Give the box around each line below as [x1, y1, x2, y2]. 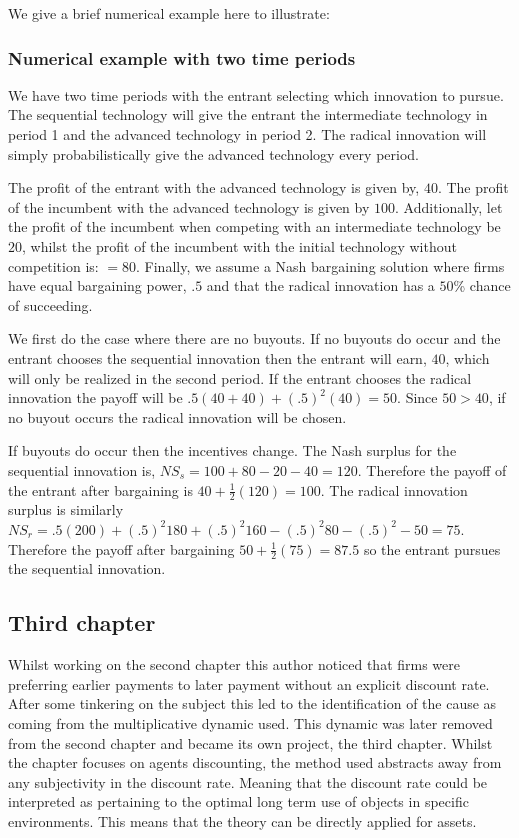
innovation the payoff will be [8, 387, 183, 408]
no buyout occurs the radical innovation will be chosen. [8, 406, 347, 427]
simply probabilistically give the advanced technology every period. [8, 143, 419, 164]
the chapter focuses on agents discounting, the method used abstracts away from [8, 752, 502, 773]
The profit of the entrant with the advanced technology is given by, [8, 177, 420, 198]
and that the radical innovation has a [206, 275, 435, 296]
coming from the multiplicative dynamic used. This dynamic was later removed [8, 712, 493, 733]
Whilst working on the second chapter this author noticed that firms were [8, 654, 461, 675]
